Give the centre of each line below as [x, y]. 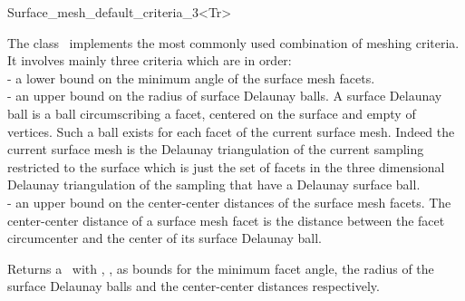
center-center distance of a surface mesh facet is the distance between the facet [226, 220]
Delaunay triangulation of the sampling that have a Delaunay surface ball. [214, 184]
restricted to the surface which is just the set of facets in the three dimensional [226, 166]
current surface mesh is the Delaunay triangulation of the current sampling [216, 149]
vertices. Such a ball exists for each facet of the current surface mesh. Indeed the [231, 131]
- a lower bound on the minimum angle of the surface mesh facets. [191, 78]
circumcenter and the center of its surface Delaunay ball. [165, 238]
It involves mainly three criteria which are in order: [150, 60]
